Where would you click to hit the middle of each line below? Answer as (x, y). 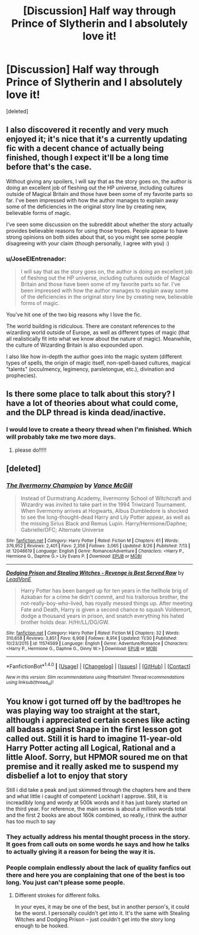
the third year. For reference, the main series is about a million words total (96, 809)
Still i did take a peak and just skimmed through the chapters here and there (99, 790)
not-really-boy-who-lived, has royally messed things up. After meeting (106, 603)
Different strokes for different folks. (57, 895)
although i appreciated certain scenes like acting (98, 720)
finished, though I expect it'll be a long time (87, 158)
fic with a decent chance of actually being (85, 149)
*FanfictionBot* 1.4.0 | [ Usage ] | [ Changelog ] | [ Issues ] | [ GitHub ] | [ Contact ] (98, 666)
